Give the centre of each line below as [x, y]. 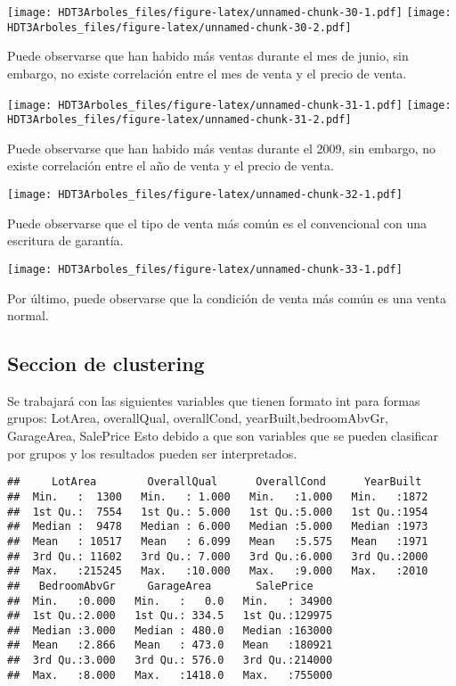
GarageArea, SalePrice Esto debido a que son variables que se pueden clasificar [223, 436]
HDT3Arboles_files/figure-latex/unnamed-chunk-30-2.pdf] [179, 27]
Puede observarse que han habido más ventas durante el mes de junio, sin [208, 56]
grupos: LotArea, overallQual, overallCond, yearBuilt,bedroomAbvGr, [198, 418]
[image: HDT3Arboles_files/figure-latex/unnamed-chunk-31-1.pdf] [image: [229, 105]
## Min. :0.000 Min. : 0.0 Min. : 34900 [170, 601]
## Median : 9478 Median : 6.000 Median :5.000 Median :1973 [218, 527]
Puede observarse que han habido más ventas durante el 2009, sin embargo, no [221, 148]
